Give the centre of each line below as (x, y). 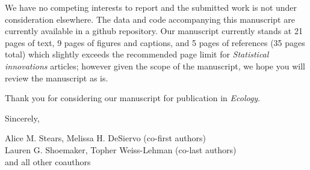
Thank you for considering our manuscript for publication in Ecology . (133, 98)
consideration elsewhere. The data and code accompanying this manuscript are (150, 19)
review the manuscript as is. (57, 78)
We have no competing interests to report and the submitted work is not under (151, 7)
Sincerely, (22, 118)
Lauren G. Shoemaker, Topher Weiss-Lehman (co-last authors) (121, 149)
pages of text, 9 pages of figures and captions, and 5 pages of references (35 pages (155, 42)
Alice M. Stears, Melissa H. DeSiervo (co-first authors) (105, 138)
